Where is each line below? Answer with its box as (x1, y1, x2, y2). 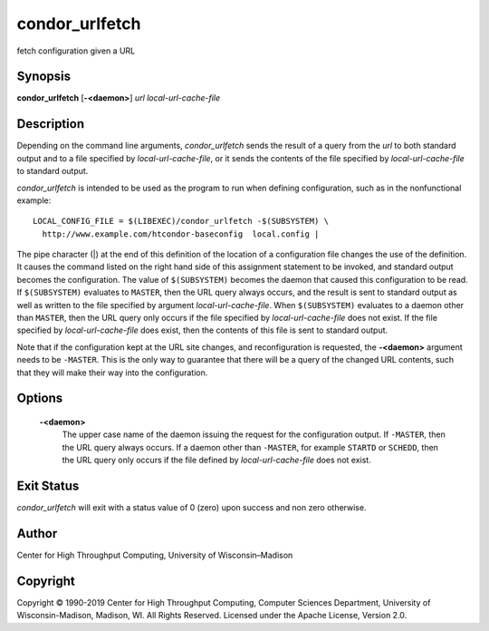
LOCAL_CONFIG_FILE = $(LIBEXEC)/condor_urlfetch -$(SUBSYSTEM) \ (33, 216, 330, 227)
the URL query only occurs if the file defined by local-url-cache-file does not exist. (62, 454, 371, 466)
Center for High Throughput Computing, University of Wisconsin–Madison (16, 549, 293, 560)
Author (16, 526, 58, 541)
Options (16, 391, 63, 406)
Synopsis (16, 69, 72, 84)
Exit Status (16, 479, 80, 493)
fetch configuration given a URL (16, 45, 136, 56)
